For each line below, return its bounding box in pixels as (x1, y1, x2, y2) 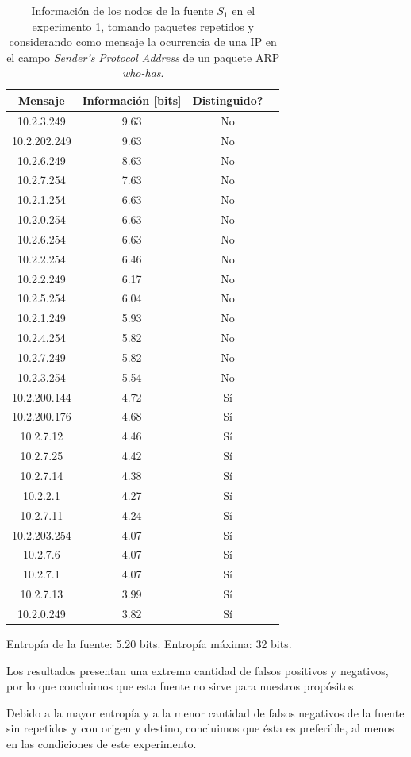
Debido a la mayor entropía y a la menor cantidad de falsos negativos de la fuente (6, 704, 405, 720)
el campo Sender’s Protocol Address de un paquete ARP (6, 48, 280, 65)
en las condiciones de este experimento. (6, 735, 197, 751)
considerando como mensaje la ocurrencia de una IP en (9, 33, 277, 50)
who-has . (121, 64, 164, 81)
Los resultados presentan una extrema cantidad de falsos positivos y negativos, (6, 662, 389, 678)
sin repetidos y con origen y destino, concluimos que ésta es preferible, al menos (6, 720, 394, 736)
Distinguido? (192, 91, 263, 108)
